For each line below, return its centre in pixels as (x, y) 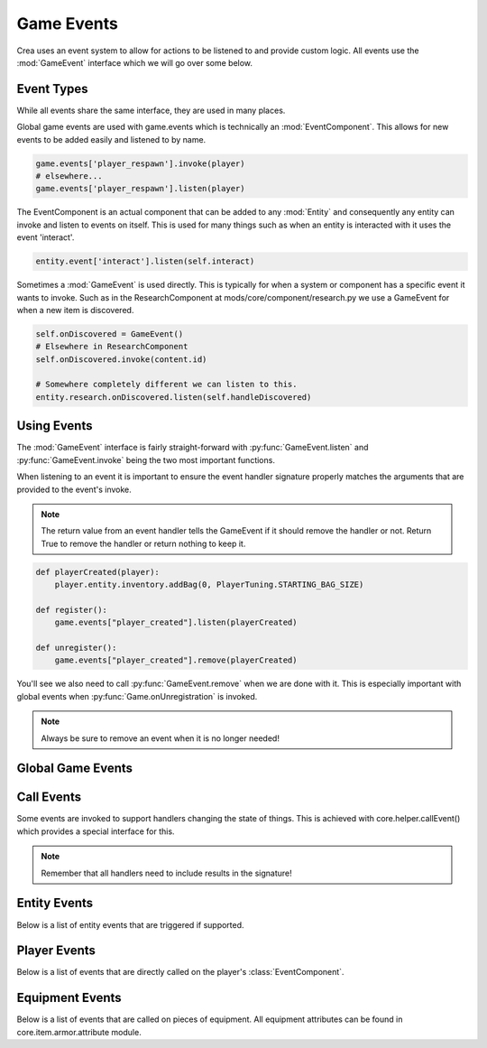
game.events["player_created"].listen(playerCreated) (176, 622)
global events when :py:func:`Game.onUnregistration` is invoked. (137, 696)
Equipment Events (69, 998)
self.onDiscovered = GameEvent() (110, 334)
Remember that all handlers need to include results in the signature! (166, 873)
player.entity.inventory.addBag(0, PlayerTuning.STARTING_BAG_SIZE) (209, 585)
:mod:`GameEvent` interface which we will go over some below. (134, 62)
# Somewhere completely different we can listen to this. (166, 385)
